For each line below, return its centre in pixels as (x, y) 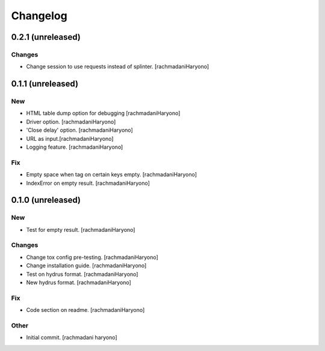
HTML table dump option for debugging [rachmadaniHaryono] (103, 113)
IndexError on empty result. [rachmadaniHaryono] (88, 183)
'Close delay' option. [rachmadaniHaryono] (80, 130)
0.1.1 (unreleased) (45, 84)
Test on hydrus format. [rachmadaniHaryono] (82, 274)
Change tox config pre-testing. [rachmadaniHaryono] (92, 257)
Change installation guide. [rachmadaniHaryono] (86, 266)
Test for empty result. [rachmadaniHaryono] (81, 229)
